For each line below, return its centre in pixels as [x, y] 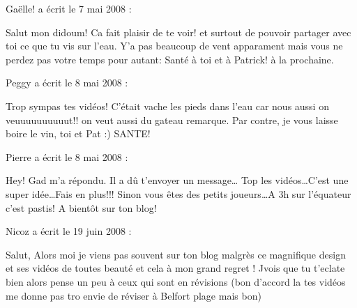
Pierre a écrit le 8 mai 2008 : [67, 156]
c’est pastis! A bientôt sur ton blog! [81, 207]
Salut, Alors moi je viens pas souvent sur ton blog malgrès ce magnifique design [176, 254]
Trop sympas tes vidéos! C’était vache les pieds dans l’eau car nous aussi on [167, 106]
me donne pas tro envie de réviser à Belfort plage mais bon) [134, 295]
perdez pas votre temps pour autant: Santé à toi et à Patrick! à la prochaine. [170, 59]
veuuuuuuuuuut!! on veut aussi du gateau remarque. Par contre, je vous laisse [172, 120]
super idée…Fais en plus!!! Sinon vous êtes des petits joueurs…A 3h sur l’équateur [178, 193]
